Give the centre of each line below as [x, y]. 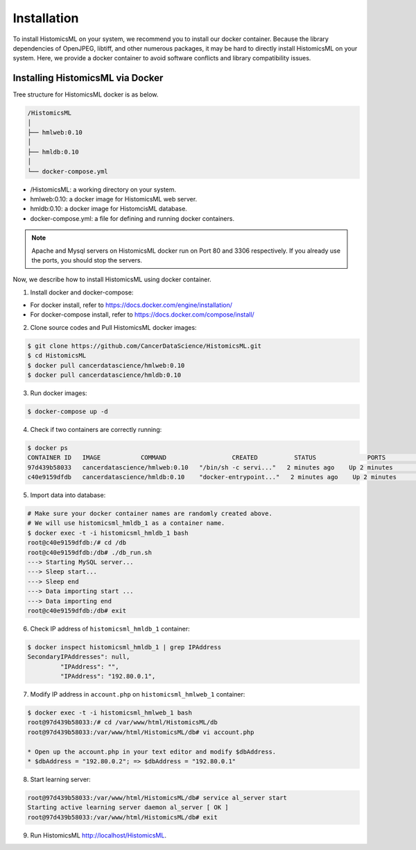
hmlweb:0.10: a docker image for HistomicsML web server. [114, 199]
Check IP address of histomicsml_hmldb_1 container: [110, 628]
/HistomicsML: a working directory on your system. [103, 189]
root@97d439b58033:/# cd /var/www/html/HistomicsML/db [122, 723]
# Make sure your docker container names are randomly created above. [150, 514]
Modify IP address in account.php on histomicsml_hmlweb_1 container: [138, 694]
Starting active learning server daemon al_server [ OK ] [128, 808]
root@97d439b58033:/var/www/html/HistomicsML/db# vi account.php [141, 732]
